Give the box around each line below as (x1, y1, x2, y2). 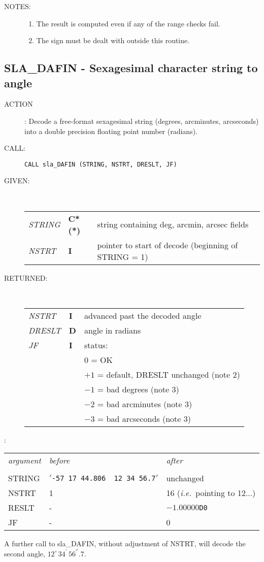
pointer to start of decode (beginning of (97, 239, 238, 251)
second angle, (4, 548, 45, 558)
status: (84, 339, 108, 351)
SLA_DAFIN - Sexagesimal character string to (4, 60, 258, 76)
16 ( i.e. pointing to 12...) (166, 487, 256, 499)
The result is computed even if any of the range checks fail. (36, 18, 220, 28)
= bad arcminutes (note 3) (97, 398, 192, 410)
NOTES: (4, 1, 31, 11)
